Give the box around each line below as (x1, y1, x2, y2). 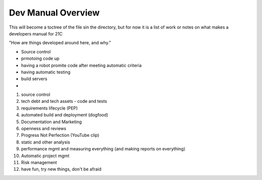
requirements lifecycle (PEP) (21, 105, 78, 111)
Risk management (21, 159, 57, 165)
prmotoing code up (21, 56, 60, 62)
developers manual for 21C (9, 31, 63, 36)
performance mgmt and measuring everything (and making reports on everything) (21, 146, 185, 152)
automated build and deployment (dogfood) (21, 112, 109, 118)
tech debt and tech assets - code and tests (21, 98, 107, 104)
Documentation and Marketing (21, 119, 82, 125)
